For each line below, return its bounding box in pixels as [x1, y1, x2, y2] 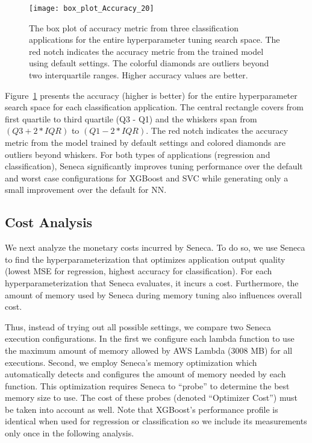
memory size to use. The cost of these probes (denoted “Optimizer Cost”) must [5, 391, 298, 404]
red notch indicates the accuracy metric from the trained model [29, 45, 264, 57]
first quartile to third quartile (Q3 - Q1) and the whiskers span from [5, 112, 257, 125]
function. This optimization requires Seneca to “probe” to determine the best [5, 379, 290, 392]
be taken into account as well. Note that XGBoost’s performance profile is [5, 403, 278, 415]
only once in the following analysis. [5, 427, 134, 439]
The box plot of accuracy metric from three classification [29, 21, 239, 34]
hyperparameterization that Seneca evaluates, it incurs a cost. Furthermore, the [5, 276, 299, 289]
